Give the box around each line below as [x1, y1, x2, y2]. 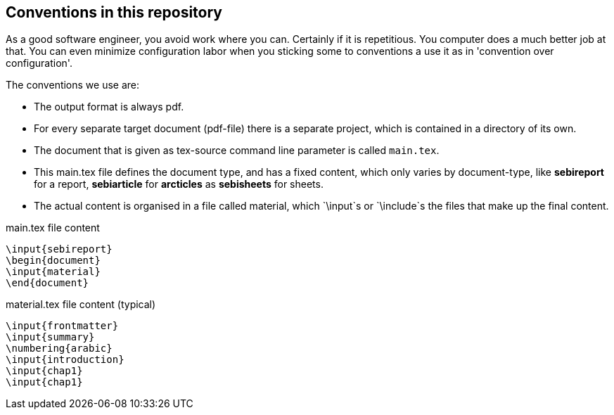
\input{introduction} [6, 354, 124, 366]
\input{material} [6, 266, 101, 278]
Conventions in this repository [6, 4, 222, 21]
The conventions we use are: [6, 79, 140, 91]
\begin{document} [6, 255, 101, 267]
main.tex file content [6, 222, 100, 234]
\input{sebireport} [6, 243, 113, 255]
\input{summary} [6, 331, 95, 343]
